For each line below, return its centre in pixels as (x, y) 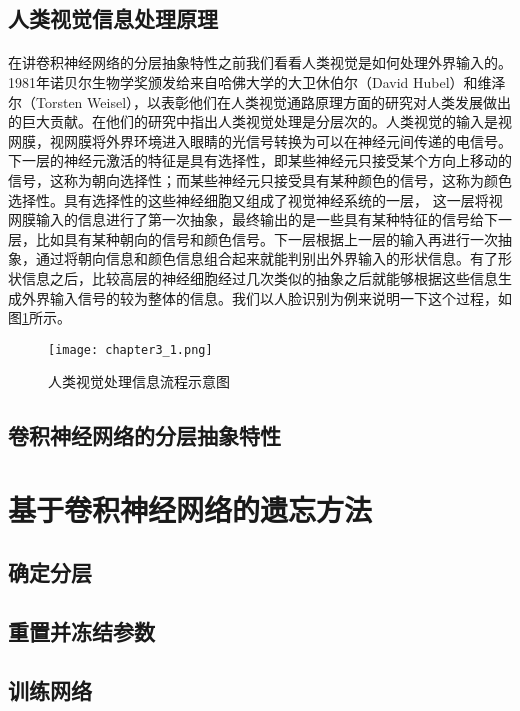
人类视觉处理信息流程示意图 (139, 381)
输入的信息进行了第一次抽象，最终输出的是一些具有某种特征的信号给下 (266, 219)
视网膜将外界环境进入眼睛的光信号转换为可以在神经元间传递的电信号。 (280, 140)
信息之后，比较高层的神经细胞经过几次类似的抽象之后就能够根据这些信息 (259, 277)
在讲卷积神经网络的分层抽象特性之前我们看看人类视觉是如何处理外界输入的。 (260, 62)
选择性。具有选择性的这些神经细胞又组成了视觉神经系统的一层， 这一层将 (248, 199)
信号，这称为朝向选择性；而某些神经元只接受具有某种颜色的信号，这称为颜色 (260, 179)
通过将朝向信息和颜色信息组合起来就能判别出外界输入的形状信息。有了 (266, 258)
